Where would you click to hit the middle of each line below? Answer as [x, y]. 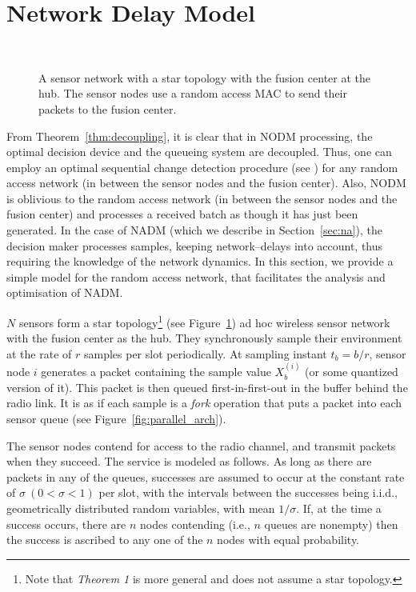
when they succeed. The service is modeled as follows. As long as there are [189, 461]
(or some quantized [352, 372]
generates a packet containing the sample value [156, 372]
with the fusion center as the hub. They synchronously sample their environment [204, 338]
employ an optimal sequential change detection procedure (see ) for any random [202, 167]
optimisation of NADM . [65, 292]
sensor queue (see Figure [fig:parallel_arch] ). [116, 419]
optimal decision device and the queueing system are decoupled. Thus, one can [199, 152]
